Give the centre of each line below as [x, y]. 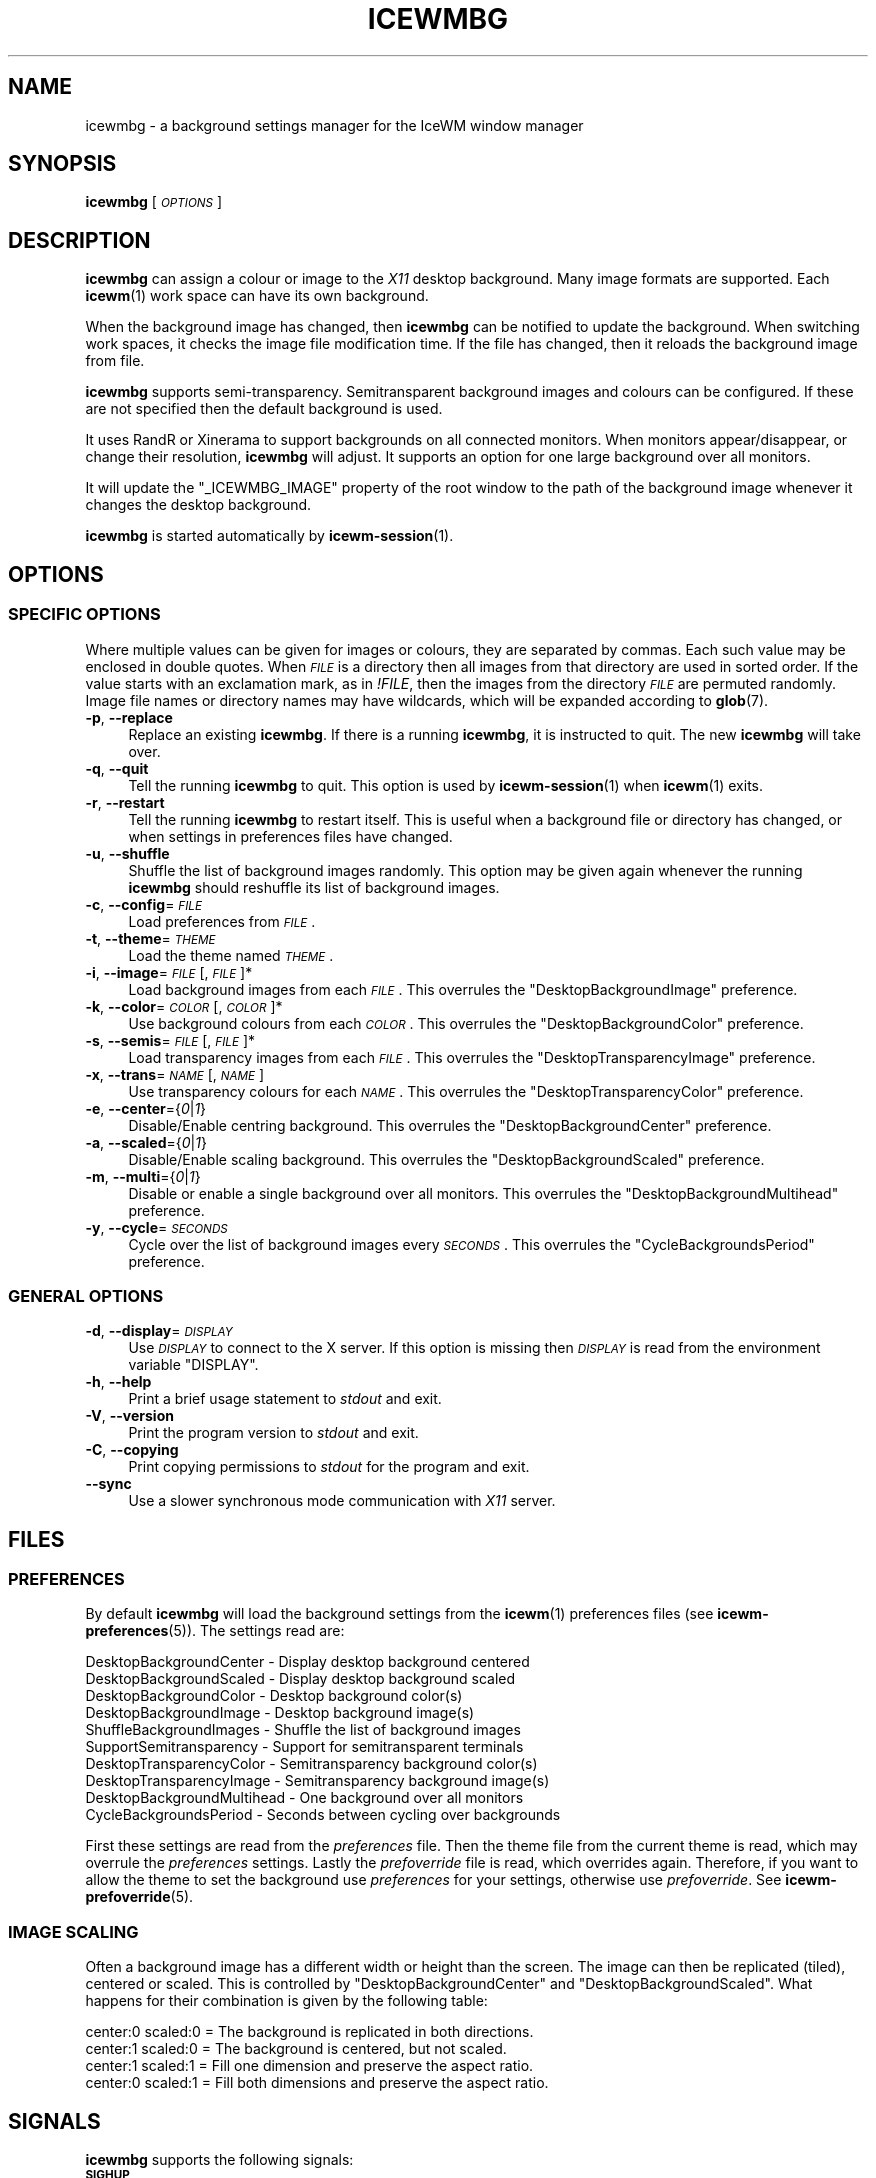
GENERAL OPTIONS [86, 1295]
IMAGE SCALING [73, 1931]
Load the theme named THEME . [231, 955]
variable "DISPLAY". [193, 1365]
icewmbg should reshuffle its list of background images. [314, 887]
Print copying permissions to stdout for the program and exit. [329, 1467]
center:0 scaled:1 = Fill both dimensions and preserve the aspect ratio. [317, 2083]
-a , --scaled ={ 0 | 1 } [146, 1142]
